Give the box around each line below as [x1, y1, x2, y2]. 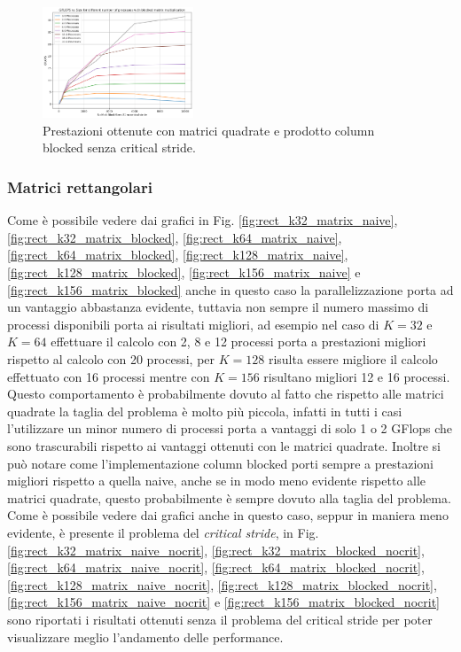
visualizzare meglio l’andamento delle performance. [7, 627, 284, 646]
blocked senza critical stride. [43, 138, 196, 157]
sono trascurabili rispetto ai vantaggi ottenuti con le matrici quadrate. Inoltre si [7, 437, 441, 454]
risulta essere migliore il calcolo [268, 350, 438, 369]
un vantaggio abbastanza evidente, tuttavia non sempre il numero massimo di [7, 298, 429, 316]
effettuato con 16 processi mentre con [7, 367, 210, 385]
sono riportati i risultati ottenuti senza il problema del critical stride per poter [7, 609, 433, 628]
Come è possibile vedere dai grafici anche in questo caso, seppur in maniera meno [7, 506, 449, 524]
